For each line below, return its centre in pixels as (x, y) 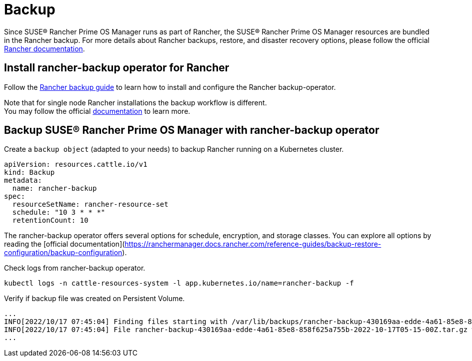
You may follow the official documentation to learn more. (97, 111)
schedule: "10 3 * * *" (59, 212)
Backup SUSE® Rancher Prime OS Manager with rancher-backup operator (192, 130)
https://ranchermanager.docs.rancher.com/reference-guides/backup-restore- (253, 244)
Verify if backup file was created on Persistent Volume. (94, 299)
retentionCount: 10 (50, 220)
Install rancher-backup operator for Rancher (117, 68)
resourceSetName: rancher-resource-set (90, 204)
